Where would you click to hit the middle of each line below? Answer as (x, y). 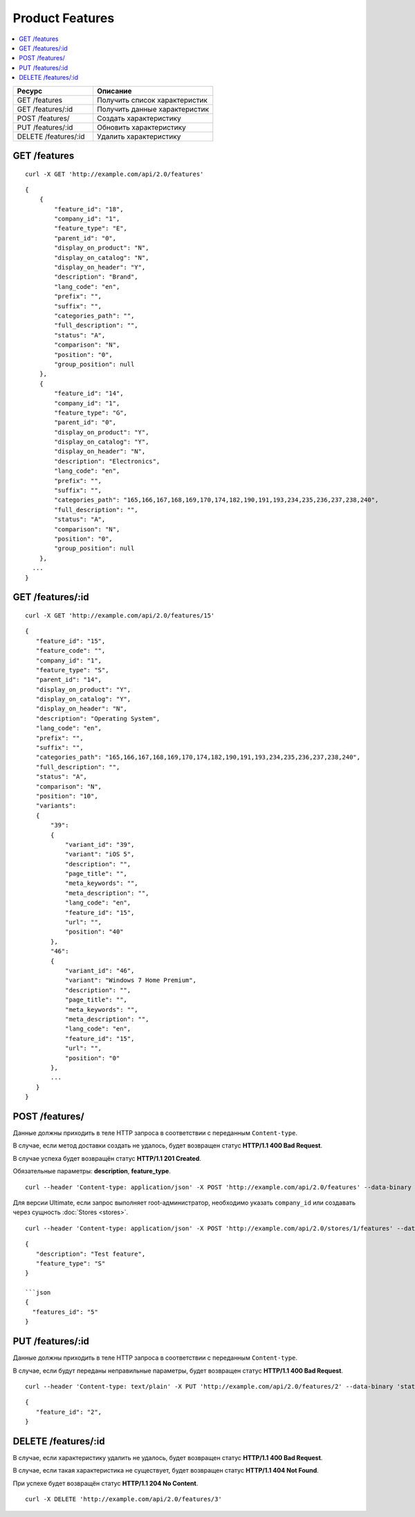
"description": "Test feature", (91, 1254)
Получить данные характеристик (153, 109)
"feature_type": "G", (91, 413)
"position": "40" (94, 932)
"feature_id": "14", (89, 394)
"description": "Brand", (96, 277)
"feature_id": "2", (69, 1412)
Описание (114, 91)
